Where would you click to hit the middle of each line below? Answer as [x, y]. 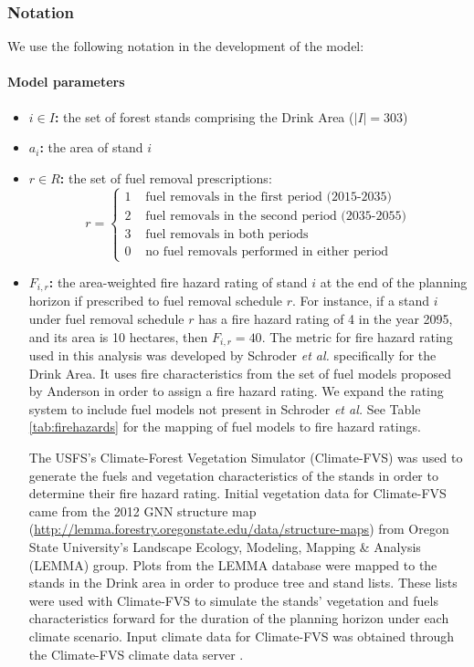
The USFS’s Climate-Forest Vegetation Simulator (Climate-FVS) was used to [246, 458]
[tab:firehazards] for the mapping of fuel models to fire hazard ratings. [225, 427]
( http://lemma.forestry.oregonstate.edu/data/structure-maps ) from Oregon [239, 529]
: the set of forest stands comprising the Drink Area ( [204, 116]
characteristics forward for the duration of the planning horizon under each [239, 618]
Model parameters [66, 82]
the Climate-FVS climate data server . [136, 654]
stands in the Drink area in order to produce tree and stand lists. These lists [243, 583]
